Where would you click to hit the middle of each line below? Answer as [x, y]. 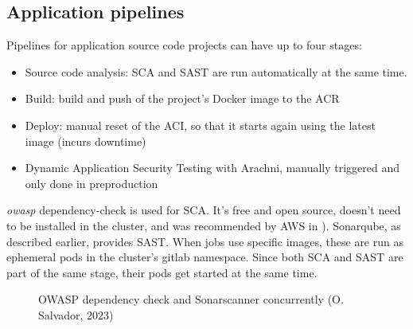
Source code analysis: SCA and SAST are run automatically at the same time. [216, 71]
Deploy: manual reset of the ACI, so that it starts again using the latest [200, 125]
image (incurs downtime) [86, 141]
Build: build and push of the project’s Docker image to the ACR [182, 98]
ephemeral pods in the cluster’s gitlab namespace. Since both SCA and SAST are [205, 257]
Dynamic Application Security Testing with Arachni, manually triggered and [212, 168]
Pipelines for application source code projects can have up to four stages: [184, 45]
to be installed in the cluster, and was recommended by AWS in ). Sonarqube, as [204, 225]
